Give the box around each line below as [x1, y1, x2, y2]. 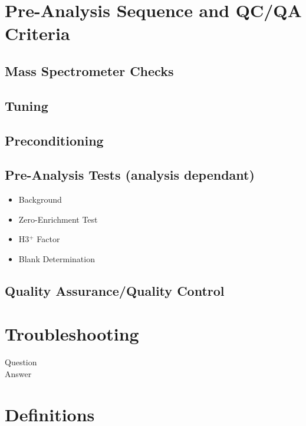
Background [18, 193, 62, 206]
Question [5, 356, 37, 368]
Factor [37, 233, 60, 245]
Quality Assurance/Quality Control [5, 281, 225, 299]
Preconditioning [5, 131, 104, 149]
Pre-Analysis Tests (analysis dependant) [5, 166, 255, 184]
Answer [5, 367, 32, 379]
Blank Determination [18, 252, 95, 265]
